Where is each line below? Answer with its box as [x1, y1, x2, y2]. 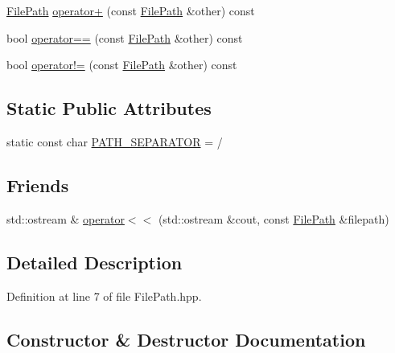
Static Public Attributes [6, 96, 212, 121]
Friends [6, 172, 69, 197]
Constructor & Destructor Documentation [6, 326, 366, 351]
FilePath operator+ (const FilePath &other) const [6, 2, 255, 18]
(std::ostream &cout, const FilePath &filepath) [158, 210, 389, 227]
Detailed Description [6, 249, 183, 274]
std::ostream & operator [6, 210, 125, 227]
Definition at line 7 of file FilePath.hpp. [6, 287, 202, 304]
